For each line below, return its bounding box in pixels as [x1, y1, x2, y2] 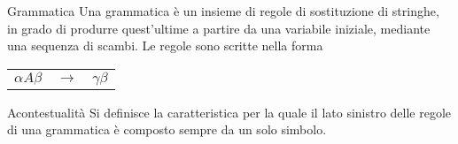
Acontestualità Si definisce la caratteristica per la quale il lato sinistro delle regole [7, 102, 452, 121]
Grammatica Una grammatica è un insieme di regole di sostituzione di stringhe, [7, 2, 439, 19]
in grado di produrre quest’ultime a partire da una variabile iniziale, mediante [7, 19, 431, 37]
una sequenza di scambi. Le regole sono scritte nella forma [7, 36, 323, 55]
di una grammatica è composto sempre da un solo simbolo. [7, 120, 327, 139]
